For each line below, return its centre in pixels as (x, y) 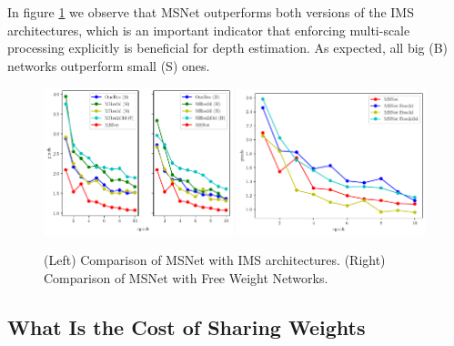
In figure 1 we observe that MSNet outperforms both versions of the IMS (211, 12)
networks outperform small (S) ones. (109, 65)
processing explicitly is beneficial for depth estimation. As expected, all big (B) (228, 48)
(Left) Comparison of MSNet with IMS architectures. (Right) (215, 260)
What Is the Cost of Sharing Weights (187, 326)
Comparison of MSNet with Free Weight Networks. (186, 277)
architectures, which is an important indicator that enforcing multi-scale (209, 30)
